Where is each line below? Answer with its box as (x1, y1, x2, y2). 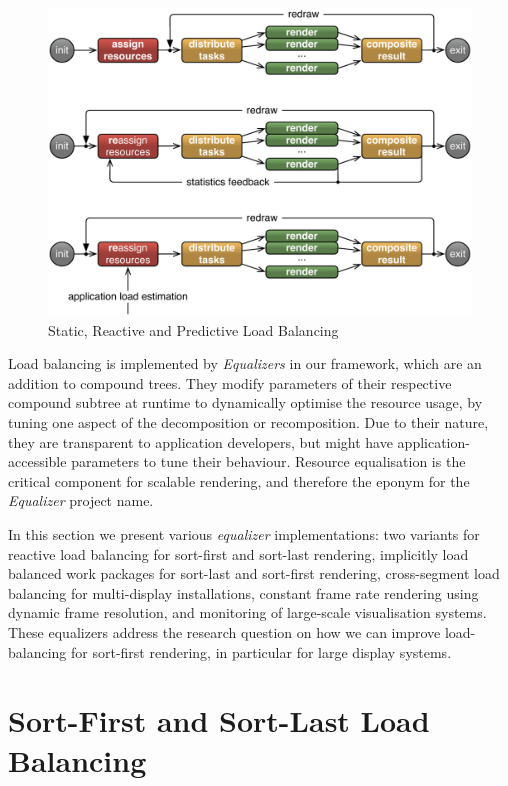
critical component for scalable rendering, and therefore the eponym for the (8, 470, 470, 491)
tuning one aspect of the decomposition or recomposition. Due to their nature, (8, 412, 489, 433)
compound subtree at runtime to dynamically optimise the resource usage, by (8, 392, 483, 413)
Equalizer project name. (8, 490, 154, 511)
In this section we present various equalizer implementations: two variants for (8, 524, 480, 544)
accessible (8, 451, 67, 472)
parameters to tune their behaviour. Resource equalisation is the (71, 451, 466, 472)
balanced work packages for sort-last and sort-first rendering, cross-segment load (8, 563, 500, 584)
